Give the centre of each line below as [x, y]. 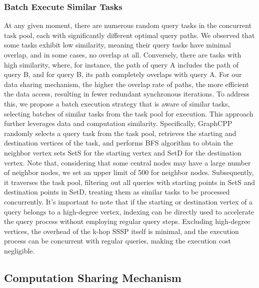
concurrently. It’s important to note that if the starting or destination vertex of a [128, 201]
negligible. [19, 250]
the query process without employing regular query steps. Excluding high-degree [127, 221]
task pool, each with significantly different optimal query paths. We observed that [129, 35]
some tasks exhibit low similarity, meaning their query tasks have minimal [118, 45]
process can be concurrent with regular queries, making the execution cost [117, 241]
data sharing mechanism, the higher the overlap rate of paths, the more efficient [126, 84]
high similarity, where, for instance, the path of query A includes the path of [121, 64]
